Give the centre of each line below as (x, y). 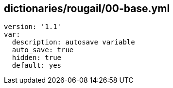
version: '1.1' (33, 27)
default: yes (37, 66)
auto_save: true (43, 50)
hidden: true (37, 58)
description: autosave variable (73, 42)
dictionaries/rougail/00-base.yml (87, 8)
